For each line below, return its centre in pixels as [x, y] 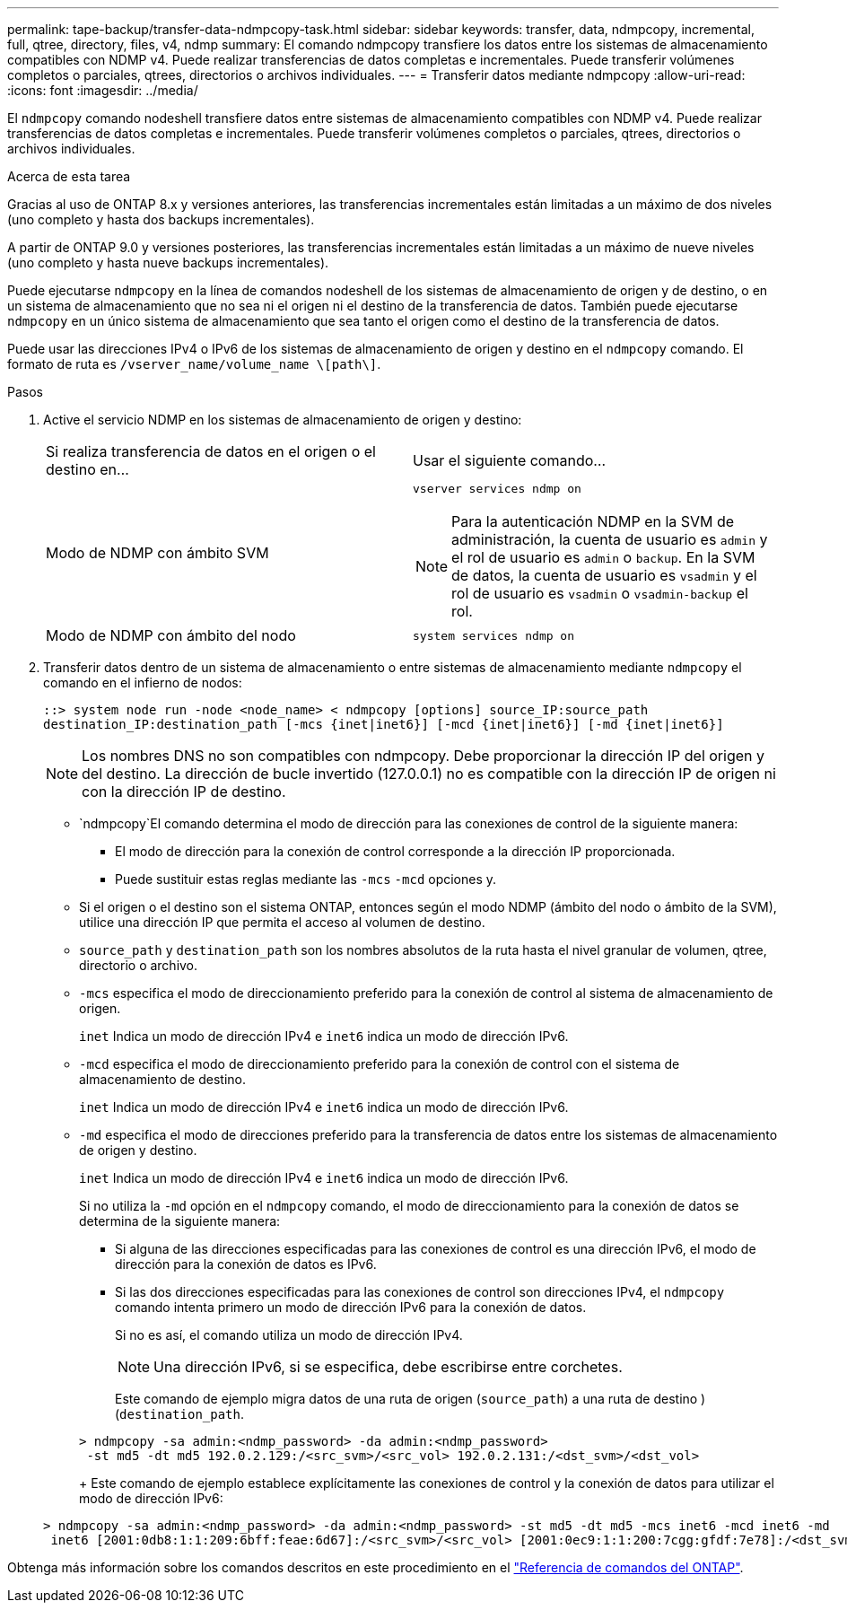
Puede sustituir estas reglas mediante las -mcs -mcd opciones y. [306, 879]
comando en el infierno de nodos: [143, 682]
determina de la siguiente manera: [180, 1221]
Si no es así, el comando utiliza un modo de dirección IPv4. [289, 1335]
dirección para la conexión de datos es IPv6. [246, 1264]
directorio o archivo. [139, 965]
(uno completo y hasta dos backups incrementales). [161, 219]
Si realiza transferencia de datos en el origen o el [211, 451]
